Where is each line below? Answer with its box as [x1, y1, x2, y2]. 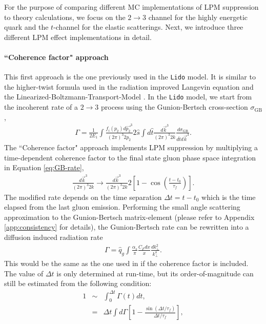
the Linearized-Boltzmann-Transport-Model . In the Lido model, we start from [4, 91, 252, 102]
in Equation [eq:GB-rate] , [4, 162, 84, 173]
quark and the [4, 22, 49, 32]
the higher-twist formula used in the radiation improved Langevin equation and [4, 81, 254, 92]
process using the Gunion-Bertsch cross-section [101, 102, 248, 112]
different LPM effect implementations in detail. [4, 31, 152, 42]
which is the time [201, 191, 256, 202]
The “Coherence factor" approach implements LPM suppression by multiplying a [4, 142, 258, 153]
